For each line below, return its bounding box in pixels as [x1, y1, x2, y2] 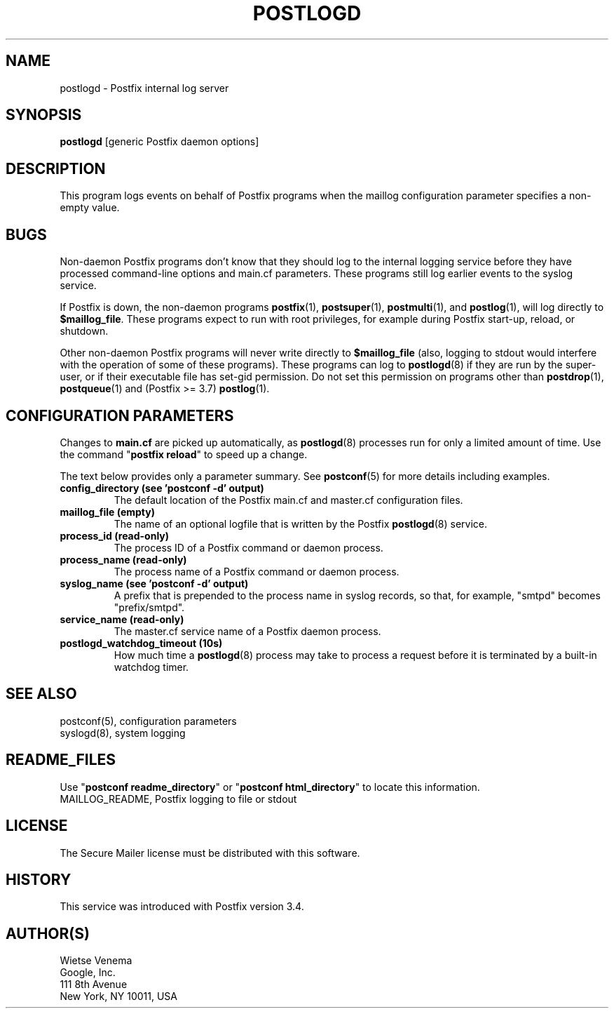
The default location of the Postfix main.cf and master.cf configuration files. [114, 493, 463, 506]
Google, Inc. [60, 966, 116, 979]
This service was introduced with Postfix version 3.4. [60, 900, 304, 913]
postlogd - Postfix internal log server [60, 81, 229, 94]
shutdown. [60, 325, 109, 338]
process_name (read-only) [60, 553, 187, 566]
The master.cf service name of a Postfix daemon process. [114, 625, 381, 637]
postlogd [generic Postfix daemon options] [60, 135, 259, 148]
